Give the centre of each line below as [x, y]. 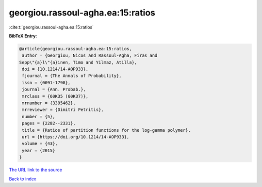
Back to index [23, 179]
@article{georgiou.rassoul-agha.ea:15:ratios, [75, 49]
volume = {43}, [40, 144]
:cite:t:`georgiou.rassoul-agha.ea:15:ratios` [51, 27]
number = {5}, [39, 117]
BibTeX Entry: [23, 36]
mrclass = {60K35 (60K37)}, [55, 96]
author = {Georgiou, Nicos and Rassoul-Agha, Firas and [90, 55]
